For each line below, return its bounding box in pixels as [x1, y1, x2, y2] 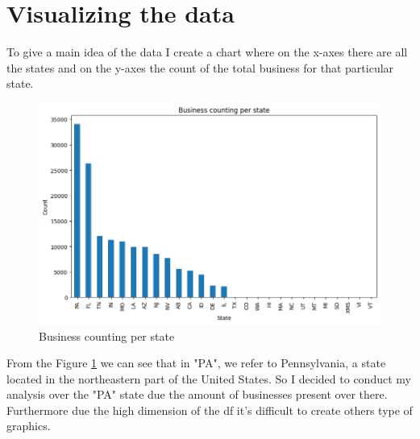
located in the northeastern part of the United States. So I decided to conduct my [6, 370, 411, 387]
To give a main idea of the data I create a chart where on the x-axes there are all [6, 43, 408, 60]
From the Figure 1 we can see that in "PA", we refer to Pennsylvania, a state [6, 354, 386, 371]
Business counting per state [39, 327, 175, 344]
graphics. [6, 417, 51, 434]
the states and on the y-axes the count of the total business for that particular [6, 59, 394, 76]
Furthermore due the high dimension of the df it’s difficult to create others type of [6, 401, 413, 418]
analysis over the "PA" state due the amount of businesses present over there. [6, 386, 388, 403]
